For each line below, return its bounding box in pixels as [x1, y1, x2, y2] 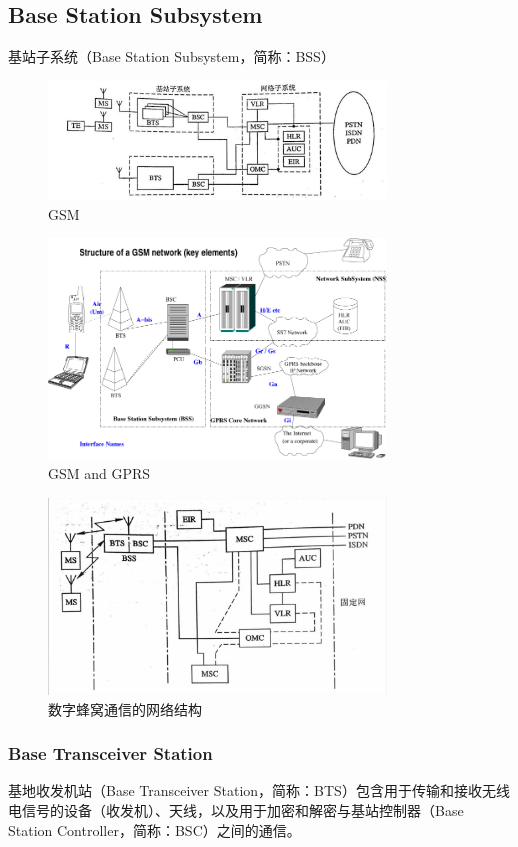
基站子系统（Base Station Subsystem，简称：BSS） [8, 46, 335, 67]
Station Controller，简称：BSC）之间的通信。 [8, 819, 301, 840]
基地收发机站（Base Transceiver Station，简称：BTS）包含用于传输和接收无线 [8, 780, 510, 801]
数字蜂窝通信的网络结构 [48, 698, 202, 719]
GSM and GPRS [48, 463, 151, 484]
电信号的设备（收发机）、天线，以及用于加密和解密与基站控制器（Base [8, 800, 464, 821]
